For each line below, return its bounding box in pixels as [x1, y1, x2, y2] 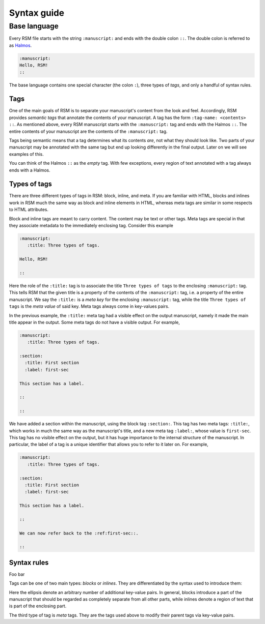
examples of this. [9, 151, 44, 157]
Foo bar [9, 571, 25, 577]
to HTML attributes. [9, 207, 49, 212]
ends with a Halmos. [9, 167, 51, 173]
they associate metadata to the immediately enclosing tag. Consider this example [9, 223, 174, 229]
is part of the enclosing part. [9, 603, 67, 609]
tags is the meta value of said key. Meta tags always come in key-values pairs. [9, 303, 169, 309]
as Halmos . [9, 42, 32, 48]
